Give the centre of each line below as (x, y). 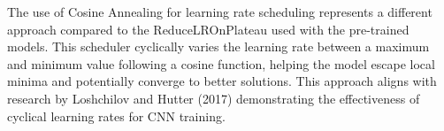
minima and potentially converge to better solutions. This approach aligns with (222, 81)
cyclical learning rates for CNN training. (116, 116)
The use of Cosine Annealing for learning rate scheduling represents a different (220, 12)
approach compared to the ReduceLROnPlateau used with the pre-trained (208, 29)
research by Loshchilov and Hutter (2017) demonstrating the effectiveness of (214, 98)
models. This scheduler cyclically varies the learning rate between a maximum (218, 46)
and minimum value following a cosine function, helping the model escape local (221, 63)
